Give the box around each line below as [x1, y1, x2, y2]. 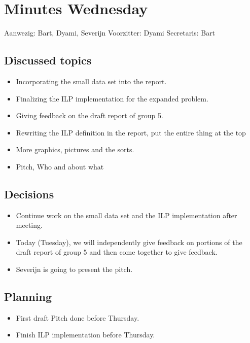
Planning [4, 289, 52, 304]
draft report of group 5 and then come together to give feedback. [16, 247, 218, 257]
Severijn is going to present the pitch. [16, 264, 133, 275]
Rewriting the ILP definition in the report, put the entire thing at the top [16, 127, 246, 138]
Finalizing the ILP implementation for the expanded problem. [16, 93, 208, 104]
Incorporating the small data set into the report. [16, 76, 167, 86]
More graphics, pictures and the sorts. [16, 144, 134, 155]
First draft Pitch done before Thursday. [16, 312, 139, 323]
